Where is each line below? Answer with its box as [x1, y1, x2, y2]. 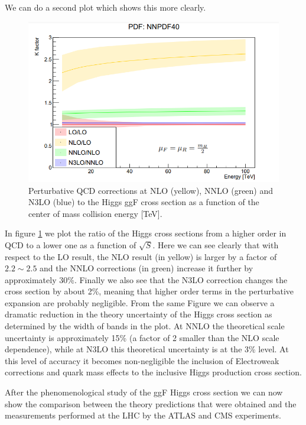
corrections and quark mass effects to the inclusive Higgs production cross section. [5, 366, 302, 378]
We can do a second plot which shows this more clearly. [5, 1, 206, 13]
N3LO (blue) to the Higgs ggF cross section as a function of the [28, 196, 259, 208]
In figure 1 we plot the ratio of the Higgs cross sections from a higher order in [5, 227, 287, 239]
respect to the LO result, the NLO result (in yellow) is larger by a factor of [5, 250, 277, 262]
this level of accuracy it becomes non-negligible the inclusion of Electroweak [5, 354, 279, 366]
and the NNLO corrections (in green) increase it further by [40, 262, 253, 274]
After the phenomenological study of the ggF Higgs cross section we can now [5, 386, 283, 398]
